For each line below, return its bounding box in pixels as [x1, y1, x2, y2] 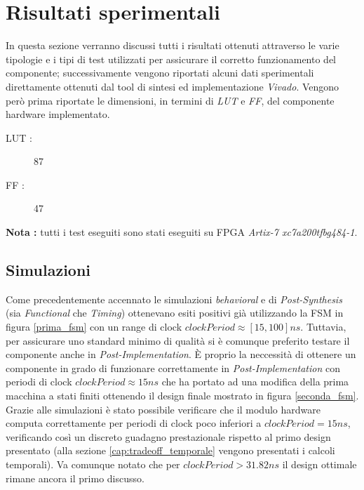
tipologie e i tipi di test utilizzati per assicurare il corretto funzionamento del [6, 51, 336, 66]
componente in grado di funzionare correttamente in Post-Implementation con [6, 360, 341, 375]
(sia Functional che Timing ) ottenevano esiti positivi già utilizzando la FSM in [6, 305, 344, 320]
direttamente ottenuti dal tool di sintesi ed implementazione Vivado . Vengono [6, 79, 339, 93]
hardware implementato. [6, 107, 110, 121]
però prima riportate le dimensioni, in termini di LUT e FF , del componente [6, 93, 335, 107]
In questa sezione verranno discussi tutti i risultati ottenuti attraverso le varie [6, 38, 339, 53]
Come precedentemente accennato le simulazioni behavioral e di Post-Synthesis [6, 291, 342, 306]
